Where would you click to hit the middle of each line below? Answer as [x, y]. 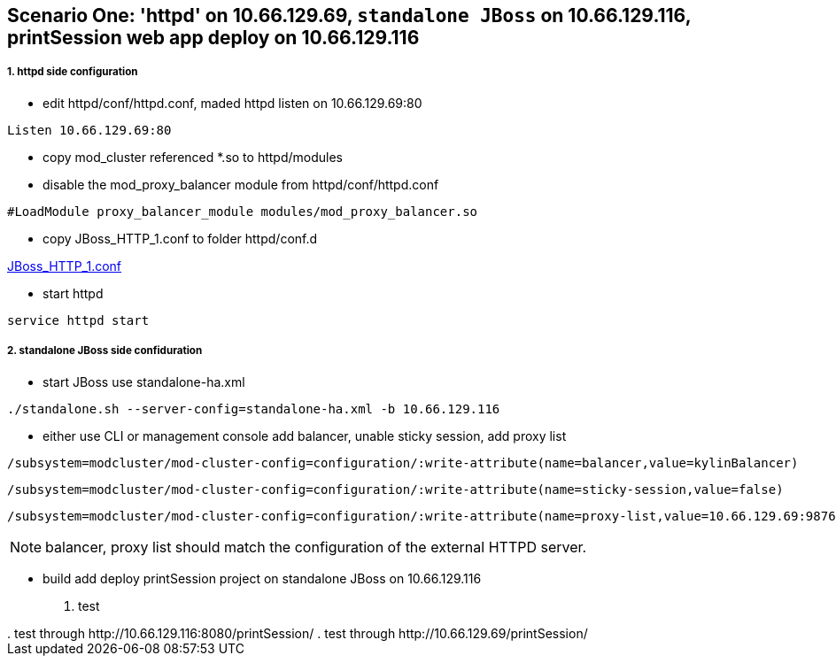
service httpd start [78, 320]
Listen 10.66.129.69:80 [89, 130]
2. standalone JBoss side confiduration [105, 351]
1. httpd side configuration [73, 72]
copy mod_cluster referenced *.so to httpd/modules [193, 157]
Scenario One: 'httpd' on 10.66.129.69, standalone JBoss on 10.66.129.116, [349, 15]
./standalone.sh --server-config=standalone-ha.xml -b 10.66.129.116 [254, 409]
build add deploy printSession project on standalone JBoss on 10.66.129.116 [262, 578]
